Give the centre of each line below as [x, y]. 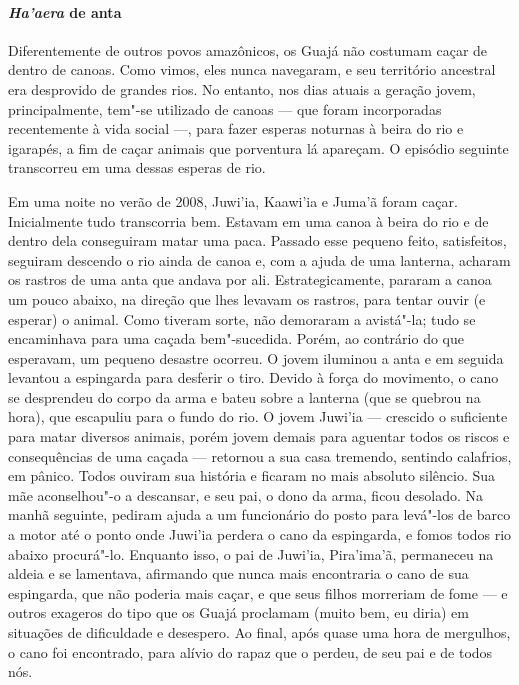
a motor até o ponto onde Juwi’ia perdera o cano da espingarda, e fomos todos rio [260, 534]
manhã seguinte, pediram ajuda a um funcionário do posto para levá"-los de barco [259, 514]
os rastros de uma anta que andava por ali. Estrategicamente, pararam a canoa [250, 279]
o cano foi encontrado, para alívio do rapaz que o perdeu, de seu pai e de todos [250, 651]
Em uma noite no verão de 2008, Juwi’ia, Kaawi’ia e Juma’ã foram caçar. [233, 200]
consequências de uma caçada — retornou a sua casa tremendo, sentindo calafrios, [260, 455]
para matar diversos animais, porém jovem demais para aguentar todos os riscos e [259, 436]
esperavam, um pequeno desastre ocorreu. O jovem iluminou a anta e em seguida [256, 357]
